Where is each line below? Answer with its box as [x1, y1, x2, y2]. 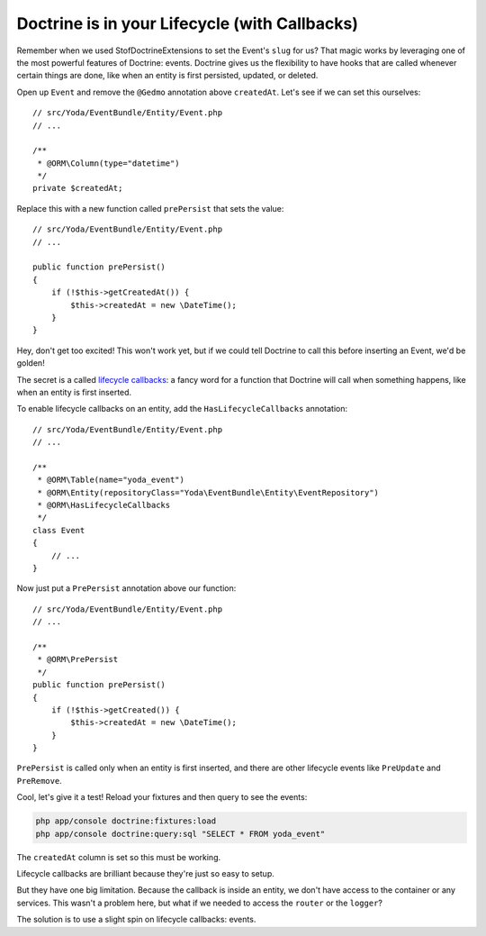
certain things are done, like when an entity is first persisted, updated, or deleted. [16, 70, 319, 81]
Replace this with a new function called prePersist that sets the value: [16, 203, 284, 214]
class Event [32, 525, 85, 535]
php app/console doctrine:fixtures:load [35, 816, 216, 826]
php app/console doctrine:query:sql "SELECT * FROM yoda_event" [35, 829, 326, 839]
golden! [16, 358, 45, 368]
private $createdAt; [32, 183, 123, 194]
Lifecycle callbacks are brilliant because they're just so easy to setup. [16, 868, 274, 878]
